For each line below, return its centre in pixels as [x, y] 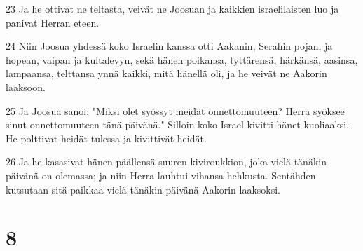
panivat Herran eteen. [53, 22]
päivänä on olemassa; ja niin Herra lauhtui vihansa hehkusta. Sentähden [161, 175]
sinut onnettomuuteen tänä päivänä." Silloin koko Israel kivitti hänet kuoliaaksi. [178, 124]
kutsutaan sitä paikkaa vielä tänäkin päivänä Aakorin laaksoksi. [143, 189]
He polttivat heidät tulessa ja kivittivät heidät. [106, 138]
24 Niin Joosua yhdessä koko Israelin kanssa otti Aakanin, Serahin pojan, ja [169, 46]
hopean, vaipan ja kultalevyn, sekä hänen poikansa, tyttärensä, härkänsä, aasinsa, [182, 59]
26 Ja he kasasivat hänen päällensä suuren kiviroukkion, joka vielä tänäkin [166, 162]
